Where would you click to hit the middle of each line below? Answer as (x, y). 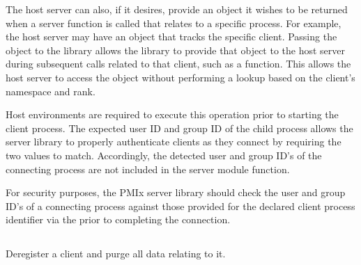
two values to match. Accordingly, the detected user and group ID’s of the (164, 155)
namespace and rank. (51, 91)
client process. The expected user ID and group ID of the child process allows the (179, 128)
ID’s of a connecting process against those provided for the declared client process (180, 206)
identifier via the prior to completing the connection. (118, 219)
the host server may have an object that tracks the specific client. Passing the (171, 37)
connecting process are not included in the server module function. (148, 169)
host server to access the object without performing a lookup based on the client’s (180, 77)
